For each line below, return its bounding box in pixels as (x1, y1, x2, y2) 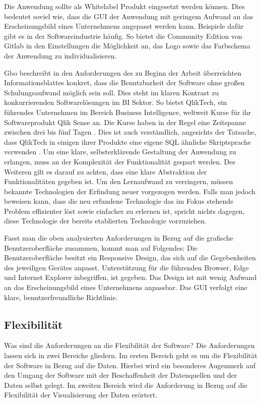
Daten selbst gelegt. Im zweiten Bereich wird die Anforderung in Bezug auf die (4, 379, 247, 390)
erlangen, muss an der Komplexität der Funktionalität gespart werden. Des (4, 156, 236, 166)
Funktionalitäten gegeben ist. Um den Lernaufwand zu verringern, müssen (4, 176, 233, 187)
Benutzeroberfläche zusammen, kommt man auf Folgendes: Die (4, 242, 198, 253)
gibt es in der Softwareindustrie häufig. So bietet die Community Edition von (4, 30, 242, 41)
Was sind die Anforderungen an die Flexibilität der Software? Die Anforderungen (4, 340, 255, 351)
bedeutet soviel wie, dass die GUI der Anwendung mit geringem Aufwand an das (4, 11, 253, 21)
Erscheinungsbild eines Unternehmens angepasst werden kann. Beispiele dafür (4, 21, 244, 31)
